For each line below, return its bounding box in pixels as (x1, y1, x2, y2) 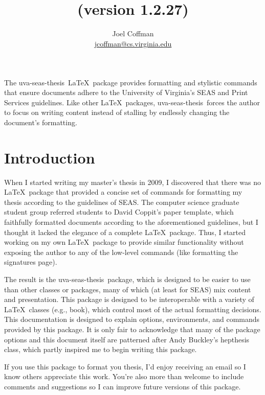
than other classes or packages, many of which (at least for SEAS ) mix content (4, 284, 251, 294)
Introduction (4, 147, 95, 168)
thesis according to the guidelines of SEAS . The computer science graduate (4, 196, 239, 207)
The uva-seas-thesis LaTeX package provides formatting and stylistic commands (4, 77, 257, 87)
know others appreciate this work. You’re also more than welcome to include (4, 371, 244, 382)
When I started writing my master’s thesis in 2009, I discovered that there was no (4, 176, 261, 187)
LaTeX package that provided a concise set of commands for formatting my (4, 187, 242, 197)
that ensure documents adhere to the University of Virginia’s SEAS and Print (4, 87, 248, 98)
